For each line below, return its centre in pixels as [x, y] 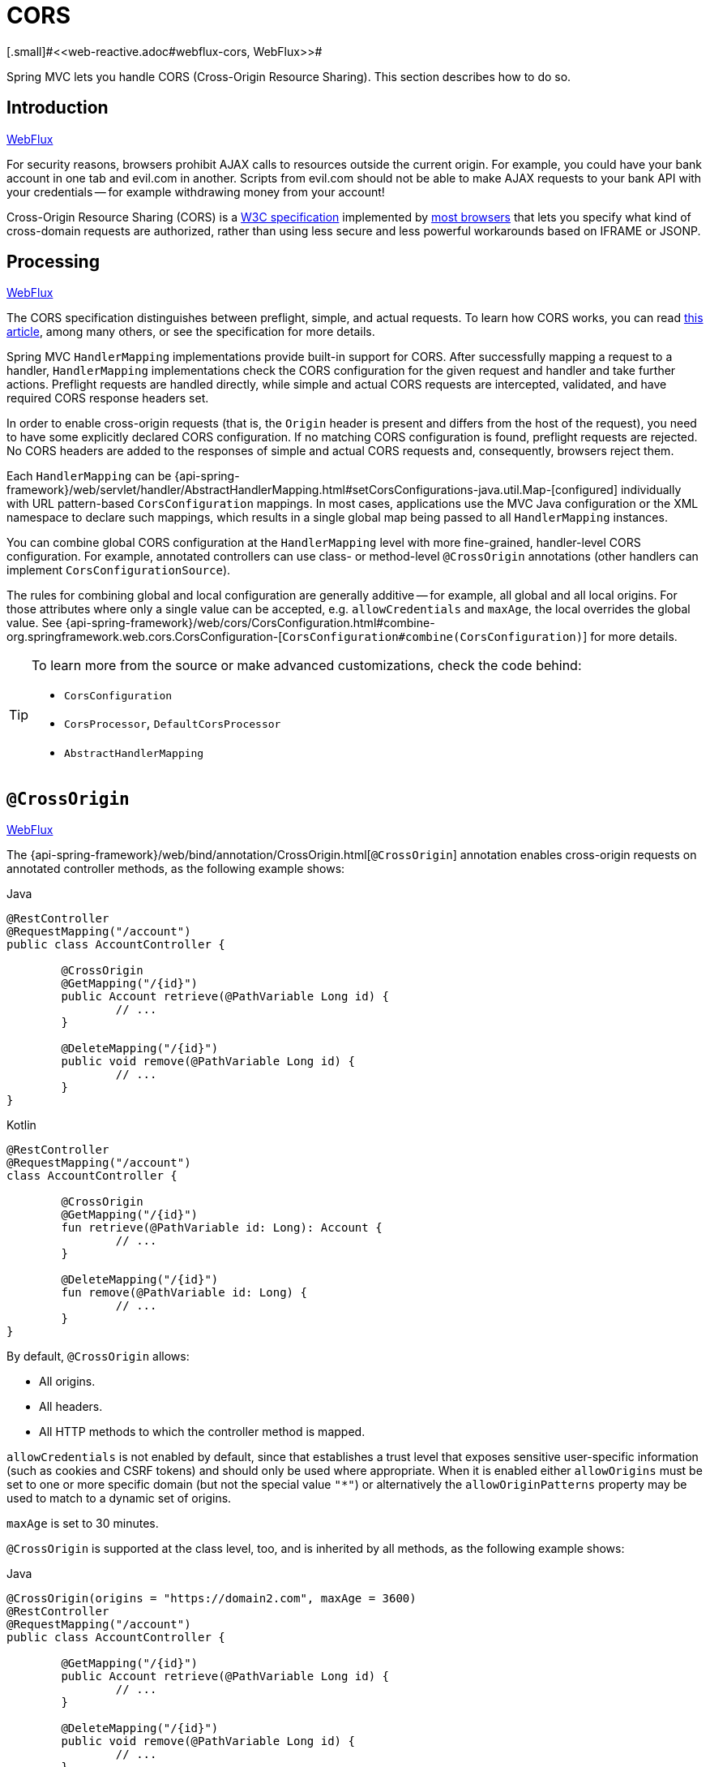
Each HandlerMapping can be [89, 476]
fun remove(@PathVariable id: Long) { [184, 1293]
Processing [53, 262]
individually [651, 490]
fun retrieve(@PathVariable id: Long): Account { [222, 1228]
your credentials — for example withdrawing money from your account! [196, 191]
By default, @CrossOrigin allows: [98, 1356]
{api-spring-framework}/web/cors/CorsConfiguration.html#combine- [250, 623]
